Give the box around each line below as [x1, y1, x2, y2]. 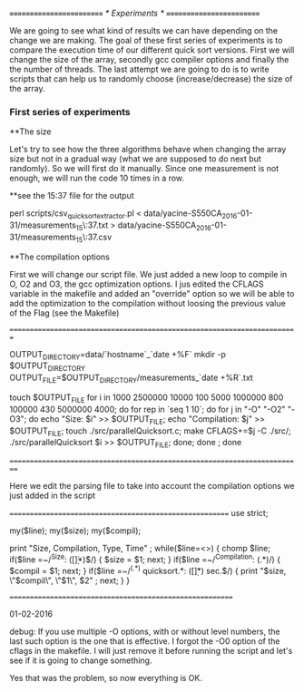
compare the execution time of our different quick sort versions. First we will [9, 44, 295, 55]
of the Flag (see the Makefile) [9, 307, 120, 318]
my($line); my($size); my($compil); [9, 525, 142, 536]
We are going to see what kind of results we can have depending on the [9, 25, 279, 35]
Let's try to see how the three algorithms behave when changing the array [9, 144, 287, 155]
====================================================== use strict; [9, 508, 269, 519]
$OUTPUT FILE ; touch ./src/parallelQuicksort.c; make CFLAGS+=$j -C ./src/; [9, 425, 292, 438]
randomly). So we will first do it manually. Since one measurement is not [9, 163, 279, 174]
